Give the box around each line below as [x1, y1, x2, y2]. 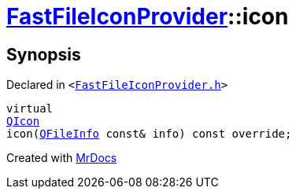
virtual [6, 102, 54, 116]
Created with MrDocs [6, 151, 117, 165]
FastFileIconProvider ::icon [6, 3, 289, 30]
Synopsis [6, 44, 81, 64]
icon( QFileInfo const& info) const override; [6, 127, 292, 141]
